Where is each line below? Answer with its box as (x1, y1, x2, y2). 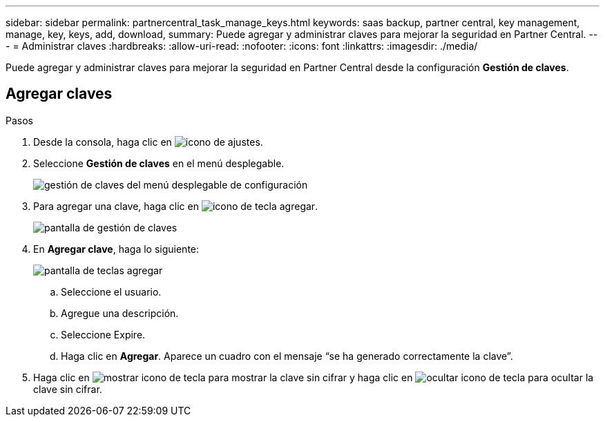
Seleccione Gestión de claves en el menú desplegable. (33, 157, 285, 169)
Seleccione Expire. (61, 328, 146, 341)
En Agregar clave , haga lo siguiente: (33, 242, 200, 255)
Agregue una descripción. (61, 307, 179, 319)
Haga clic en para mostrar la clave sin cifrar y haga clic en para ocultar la (33, 371, 594, 383)
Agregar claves (6, 85, 113, 103)
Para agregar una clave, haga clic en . (33, 200, 318, 212)
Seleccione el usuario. (61, 285, 162, 298)
